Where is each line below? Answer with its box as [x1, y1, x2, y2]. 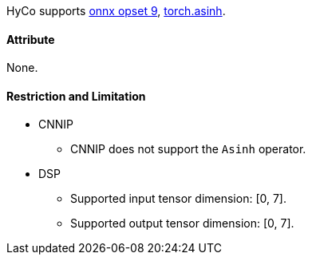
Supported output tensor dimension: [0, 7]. [70, 216, 294, 231]
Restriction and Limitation [6, 89, 146, 103]
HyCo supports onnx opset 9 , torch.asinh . [6, 4, 226, 18]
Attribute [6, 32, 55, 46]
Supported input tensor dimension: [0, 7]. [70, 192, 286, 206]
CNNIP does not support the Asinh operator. [70, 142, 306, 156]
